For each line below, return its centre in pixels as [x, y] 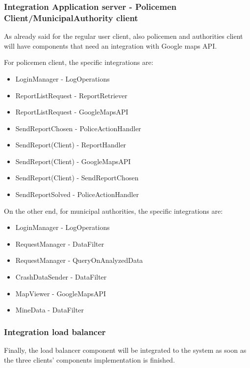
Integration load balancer [55, 331]
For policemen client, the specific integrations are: [79, 62]
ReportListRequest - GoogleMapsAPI [72, 112]
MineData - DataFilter [50, 310]
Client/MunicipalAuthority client [71, 17]
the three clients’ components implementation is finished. [89, 359]
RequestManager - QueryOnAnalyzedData [79, 260]
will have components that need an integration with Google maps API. [111, 45]
